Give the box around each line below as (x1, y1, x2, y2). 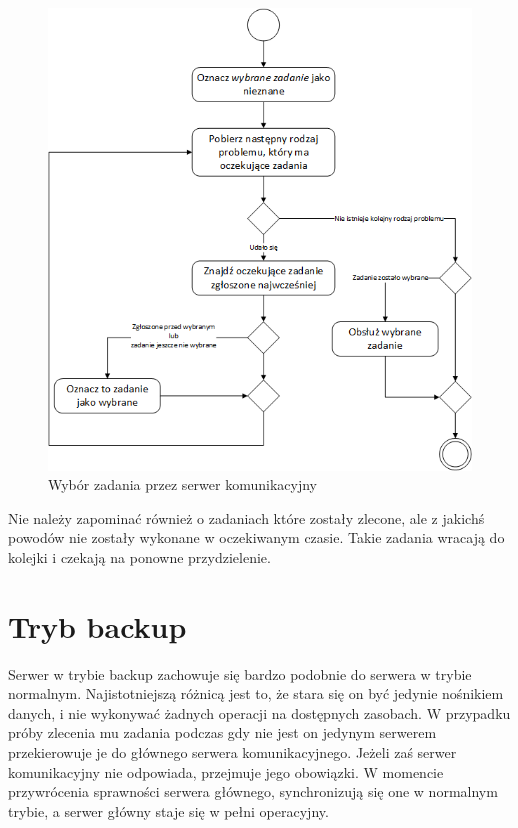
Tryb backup (8, 605, 187, 646)
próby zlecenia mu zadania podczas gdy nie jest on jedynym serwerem (8, 722, 437, 743)
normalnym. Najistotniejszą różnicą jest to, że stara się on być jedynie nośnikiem (8, 683, 504, 704)
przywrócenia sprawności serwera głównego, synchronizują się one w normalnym (8, 781, 498, 802)
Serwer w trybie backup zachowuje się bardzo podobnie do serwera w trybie (8, 663, 472, 684)
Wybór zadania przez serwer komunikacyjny (48, 474, 317, 495)
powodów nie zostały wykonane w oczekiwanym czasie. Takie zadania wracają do (8, 527, 505, 548)
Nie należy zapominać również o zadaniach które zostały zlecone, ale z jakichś (8, 507, 485, 528)
